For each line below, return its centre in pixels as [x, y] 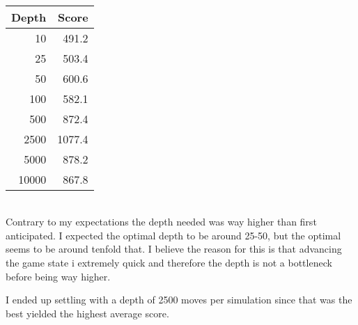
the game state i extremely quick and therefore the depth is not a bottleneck [169, 262]
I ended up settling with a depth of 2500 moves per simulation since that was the [179, 300]
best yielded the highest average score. [87, 313]
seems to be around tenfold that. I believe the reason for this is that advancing [174, 249]
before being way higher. [58, 276]
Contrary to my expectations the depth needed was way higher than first [161, 222]
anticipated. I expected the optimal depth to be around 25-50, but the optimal [173, 235]
